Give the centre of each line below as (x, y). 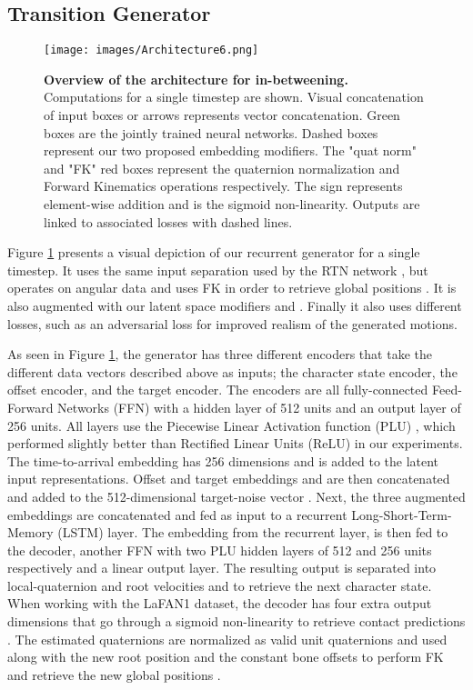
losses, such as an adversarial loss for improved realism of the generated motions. (232, 323)
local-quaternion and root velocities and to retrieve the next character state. (220, 585)
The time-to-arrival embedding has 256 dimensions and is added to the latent (223, 460)
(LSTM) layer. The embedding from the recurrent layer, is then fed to (253, 532)
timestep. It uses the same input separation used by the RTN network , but (218, 270)
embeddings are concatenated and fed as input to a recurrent (177, 514)
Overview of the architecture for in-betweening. (196, 79)
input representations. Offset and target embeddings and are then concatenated (229, 479)
